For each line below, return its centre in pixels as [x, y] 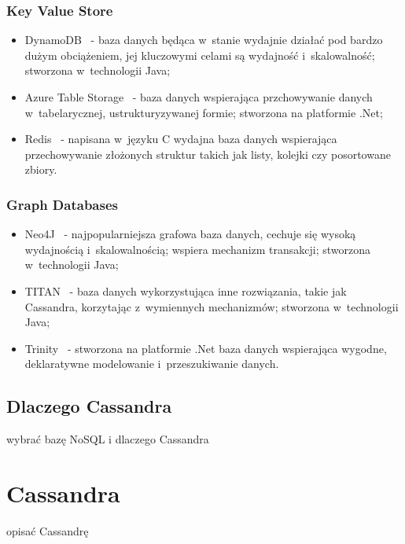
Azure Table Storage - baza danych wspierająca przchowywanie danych [199, 97]
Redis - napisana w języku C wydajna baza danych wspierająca [181, 139]
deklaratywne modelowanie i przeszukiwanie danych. [152, 364]
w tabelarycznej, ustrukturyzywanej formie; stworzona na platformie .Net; [204, 112]
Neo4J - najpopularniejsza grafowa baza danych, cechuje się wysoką [190, 234]
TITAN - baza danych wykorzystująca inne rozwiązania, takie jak [186, 290]
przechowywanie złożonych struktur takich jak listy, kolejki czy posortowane [208, 154]
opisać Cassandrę [48, 530]
